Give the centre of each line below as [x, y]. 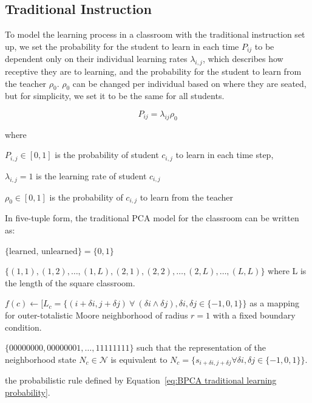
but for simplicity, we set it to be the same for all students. [115, 96]
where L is [287, 271]
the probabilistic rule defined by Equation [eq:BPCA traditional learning [141, 380]
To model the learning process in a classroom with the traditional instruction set [155, 34]
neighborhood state [41, 359]
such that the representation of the [202, 347]
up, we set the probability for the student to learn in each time [122, 46]
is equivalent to [139, 359]
